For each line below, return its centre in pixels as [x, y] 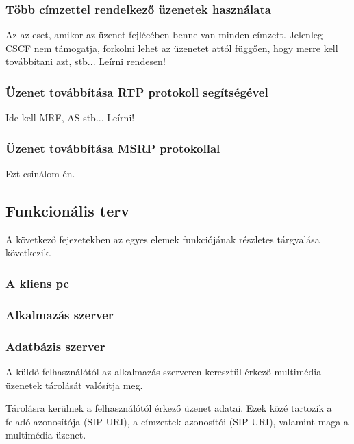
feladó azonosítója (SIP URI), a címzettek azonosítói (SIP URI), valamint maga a [177, 421]
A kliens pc [37, 283]
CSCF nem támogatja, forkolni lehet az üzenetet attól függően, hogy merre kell [172, 48]
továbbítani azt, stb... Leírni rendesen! [86, 61]
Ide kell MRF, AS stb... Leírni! [70, 118]
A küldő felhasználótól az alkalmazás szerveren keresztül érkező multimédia [164, 371]
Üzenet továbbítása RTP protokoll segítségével [137, 91]
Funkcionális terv [67, 211]
